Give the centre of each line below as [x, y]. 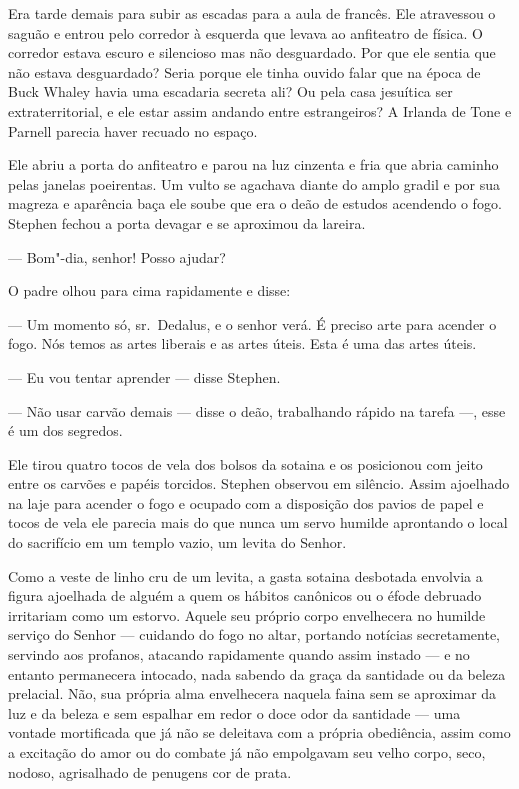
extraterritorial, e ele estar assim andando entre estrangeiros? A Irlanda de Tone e [260, 110]
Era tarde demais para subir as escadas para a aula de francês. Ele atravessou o [252, 13]
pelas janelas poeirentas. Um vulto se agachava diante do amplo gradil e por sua [254, 183]
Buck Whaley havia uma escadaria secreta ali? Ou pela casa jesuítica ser [230, 91]
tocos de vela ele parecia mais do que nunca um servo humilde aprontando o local [258, 522]
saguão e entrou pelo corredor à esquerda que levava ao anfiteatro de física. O [245, 32]
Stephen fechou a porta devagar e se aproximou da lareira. [187, 222]
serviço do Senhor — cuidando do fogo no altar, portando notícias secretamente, [254, 634]
